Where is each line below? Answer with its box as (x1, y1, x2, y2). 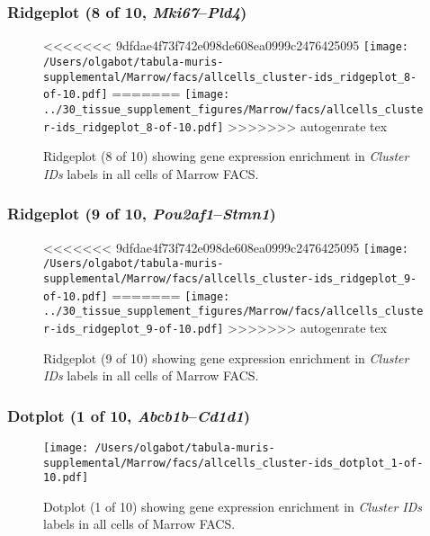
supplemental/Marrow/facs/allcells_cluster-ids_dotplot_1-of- (43, 456, 424, 469)
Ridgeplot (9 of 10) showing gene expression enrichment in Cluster (43, 348, 409, 367)
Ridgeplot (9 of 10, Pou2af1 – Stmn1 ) (7, 202, 276, 225)
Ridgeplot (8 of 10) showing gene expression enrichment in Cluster (43, 147, 409, 165)
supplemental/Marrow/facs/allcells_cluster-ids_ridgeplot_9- (43, 272, 417, 285)
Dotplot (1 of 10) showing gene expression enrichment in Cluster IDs (43, 496, 423, 515)
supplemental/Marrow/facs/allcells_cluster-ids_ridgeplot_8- (43, 70, 417, 84)
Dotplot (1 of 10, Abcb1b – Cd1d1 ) (7, 404, 251, 426)
